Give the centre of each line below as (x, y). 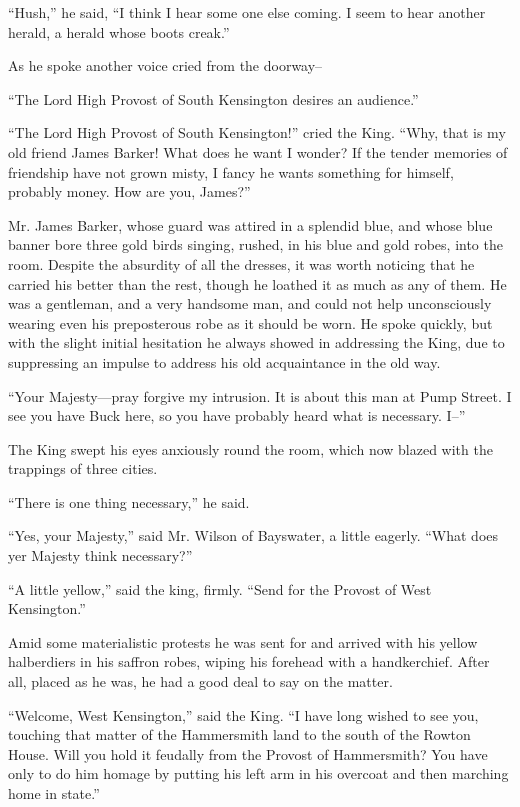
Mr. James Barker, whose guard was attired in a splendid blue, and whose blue (250, 224)
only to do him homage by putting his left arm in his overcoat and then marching (258, 773)
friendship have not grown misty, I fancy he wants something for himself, (231, 171)
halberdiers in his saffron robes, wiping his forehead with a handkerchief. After (249, 661)
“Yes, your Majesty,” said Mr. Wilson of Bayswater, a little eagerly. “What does (253, 535)
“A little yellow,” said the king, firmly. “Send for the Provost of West (220, 588)
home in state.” (54, 793)
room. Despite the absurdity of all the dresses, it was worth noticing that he (241, 263)
